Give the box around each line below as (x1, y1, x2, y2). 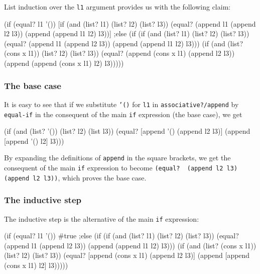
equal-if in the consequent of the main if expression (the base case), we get (4, 109, 242, 119)
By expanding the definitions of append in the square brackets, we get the (4, 152, 231, 163)
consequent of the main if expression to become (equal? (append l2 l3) (4, 162, 238, 172)
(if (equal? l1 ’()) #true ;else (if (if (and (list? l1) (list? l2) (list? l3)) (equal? (4, 230, 239, 241)
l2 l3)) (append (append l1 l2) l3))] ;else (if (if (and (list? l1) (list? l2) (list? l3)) (4, 28, 249, 39)
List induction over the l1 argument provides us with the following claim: (4, 2, 231, 12)
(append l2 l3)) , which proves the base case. (4, 172, 147, 182)
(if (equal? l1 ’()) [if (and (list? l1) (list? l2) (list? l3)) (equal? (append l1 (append (4, 18, 256, 29)
